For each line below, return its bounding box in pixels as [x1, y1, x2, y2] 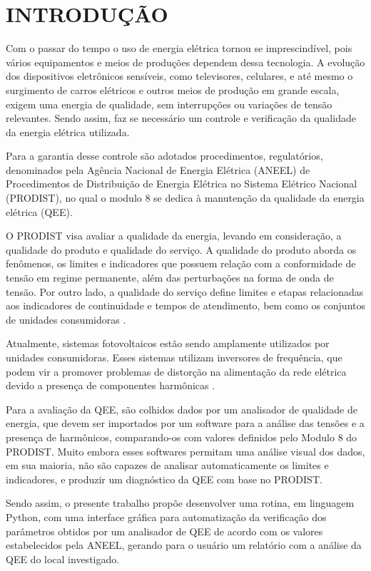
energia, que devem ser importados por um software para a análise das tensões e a [6, 416, 365, 431]
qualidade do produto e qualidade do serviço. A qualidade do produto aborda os [6, 242, 357, 257]
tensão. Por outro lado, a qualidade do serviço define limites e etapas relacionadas [6, 284, 364, 299]
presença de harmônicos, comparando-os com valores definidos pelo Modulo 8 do [6, 429, 357, 444]
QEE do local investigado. [6, 551, 120, 566]
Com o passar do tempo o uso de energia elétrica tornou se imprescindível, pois [6, 41, 352, 56]
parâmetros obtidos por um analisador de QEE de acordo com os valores [6, 523, 323, 538]
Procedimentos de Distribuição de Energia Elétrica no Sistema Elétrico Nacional [6, 176, 357, 191]
